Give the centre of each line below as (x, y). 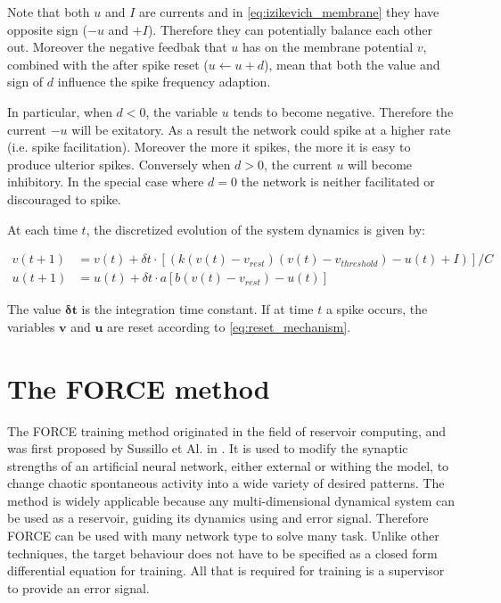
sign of (25, 82)
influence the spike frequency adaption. (164, 82)
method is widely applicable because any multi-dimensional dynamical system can (231, 500)
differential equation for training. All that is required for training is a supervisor (226, 570)
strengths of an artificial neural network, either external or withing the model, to (228, 465)
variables (31, 326)
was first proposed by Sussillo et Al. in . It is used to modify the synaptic (208, 448)
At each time (42, 229)
